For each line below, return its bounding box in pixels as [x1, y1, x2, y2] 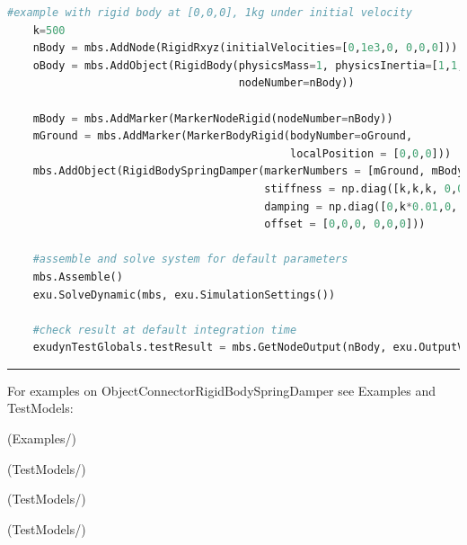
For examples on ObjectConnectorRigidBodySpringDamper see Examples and [7, 380, 436, 399]
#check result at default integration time [32, 323, 297, 336]
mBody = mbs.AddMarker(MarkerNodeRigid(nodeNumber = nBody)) [32, 112, 393, 125]
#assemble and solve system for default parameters [32, 253, 348, 266]
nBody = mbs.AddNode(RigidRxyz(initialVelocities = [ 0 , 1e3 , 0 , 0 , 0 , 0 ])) [32, 41, 458, 55]
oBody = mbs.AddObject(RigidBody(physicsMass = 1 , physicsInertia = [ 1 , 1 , [32, 58, 464, 72]
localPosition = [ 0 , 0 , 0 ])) [289, 147, 452, 160]
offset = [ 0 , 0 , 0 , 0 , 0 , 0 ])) [264, 218, 426, 231]
